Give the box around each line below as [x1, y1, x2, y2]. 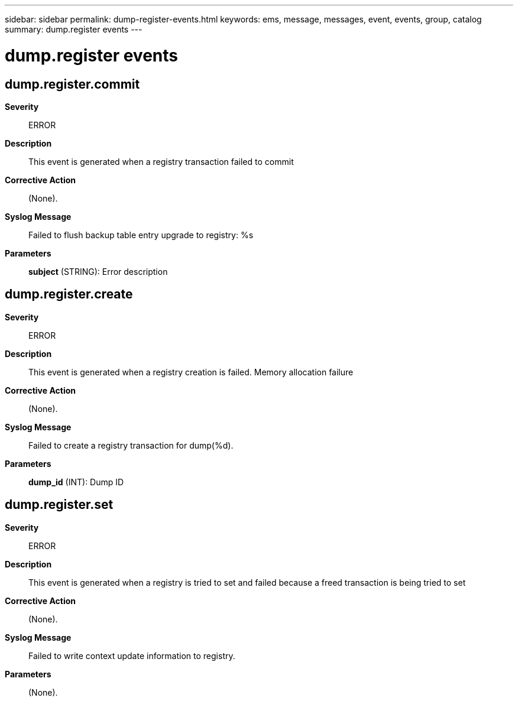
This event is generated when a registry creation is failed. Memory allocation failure [28, 366, 354, 377]
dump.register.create [5, 287, 133, 302]
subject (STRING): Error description [28, 266, 168, 277]
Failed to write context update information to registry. [28, 650, 235, 661]
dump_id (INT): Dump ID [28, 476, 124, 487]
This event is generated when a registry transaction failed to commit [28, 156, 294, 167]
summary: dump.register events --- [5, 24, 143, 34]
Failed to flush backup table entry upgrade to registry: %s [28, 229, 254, 240]
